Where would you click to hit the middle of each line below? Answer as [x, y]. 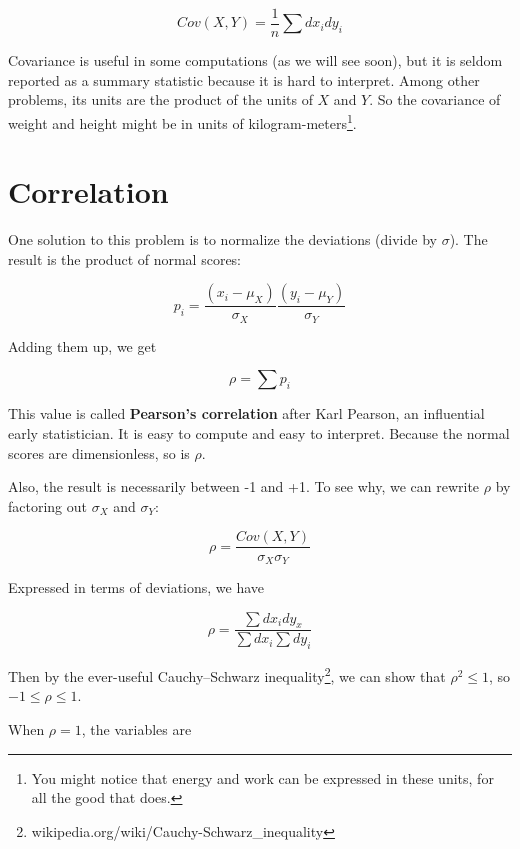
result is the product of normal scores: [125, 258]
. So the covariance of [435, 99]
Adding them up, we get [82, 345]
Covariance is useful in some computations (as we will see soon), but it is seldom [255, 60]
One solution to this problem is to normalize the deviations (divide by [222, 239]
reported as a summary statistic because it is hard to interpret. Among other [244, 79]
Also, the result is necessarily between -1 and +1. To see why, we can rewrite [244, 486]
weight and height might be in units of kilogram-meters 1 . [182, 121]
